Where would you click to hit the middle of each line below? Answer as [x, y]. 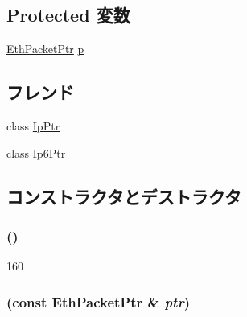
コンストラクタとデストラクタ [124, 196]
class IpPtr [33, 126]
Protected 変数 [68, 15]
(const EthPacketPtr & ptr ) [98, 301]
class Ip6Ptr [36, 152]
